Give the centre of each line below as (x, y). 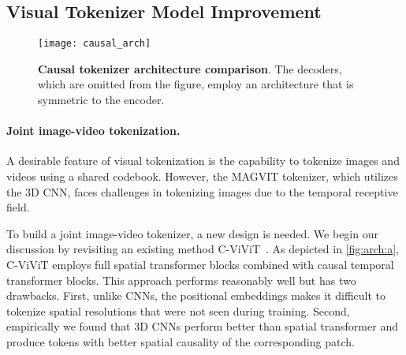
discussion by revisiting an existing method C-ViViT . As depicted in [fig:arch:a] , (203, 249)
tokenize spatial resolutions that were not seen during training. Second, (178, 310)
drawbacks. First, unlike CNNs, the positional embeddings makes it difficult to (196, 295)
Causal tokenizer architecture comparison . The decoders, (190, 68)
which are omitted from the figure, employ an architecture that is (196, 84)
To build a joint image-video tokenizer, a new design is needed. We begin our (192, 233)
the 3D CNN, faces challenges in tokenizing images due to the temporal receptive (202, 191)
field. (18, 207)
